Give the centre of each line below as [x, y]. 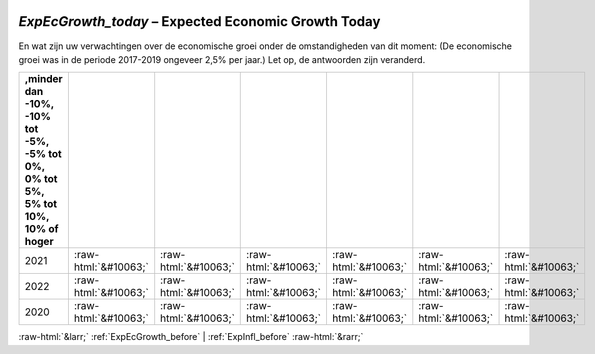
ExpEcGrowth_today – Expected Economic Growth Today [199, 21]
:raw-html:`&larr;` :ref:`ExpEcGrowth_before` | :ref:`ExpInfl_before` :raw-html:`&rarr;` [191, 337]
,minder [44, 79]
